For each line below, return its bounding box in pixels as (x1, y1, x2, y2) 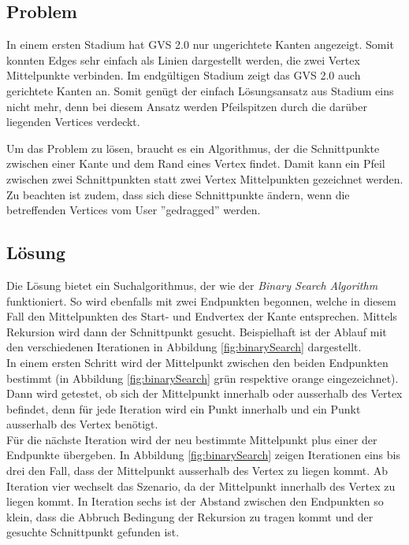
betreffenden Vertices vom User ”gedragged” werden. (6, 202, 261, 218)
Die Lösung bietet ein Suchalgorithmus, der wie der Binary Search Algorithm (6, 276, 378, 293)
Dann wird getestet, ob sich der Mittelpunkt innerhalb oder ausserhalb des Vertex (6, 385, 403, 402)
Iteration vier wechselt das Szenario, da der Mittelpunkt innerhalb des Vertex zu (6, 477, 396, 494)
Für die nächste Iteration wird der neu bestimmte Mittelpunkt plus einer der (6, 431, 377, 447)
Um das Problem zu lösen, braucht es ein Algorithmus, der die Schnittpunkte (6, 139, 380, 156)
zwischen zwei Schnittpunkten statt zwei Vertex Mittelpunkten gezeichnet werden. (6, 170, 403, 187)
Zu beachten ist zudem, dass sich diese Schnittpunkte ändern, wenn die (6, 186, 350, 202)
